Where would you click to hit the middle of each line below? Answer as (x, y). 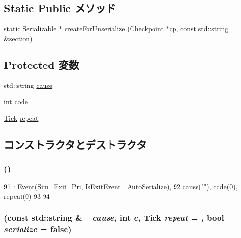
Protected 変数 (42, 64)
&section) (18, 38)
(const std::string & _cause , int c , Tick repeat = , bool (114, 218)
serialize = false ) (38, 229)
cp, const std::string (199, 29)
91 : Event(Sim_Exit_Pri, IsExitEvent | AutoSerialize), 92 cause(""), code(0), (121, 186)
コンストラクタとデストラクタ (75, 144)
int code (16, 101)
